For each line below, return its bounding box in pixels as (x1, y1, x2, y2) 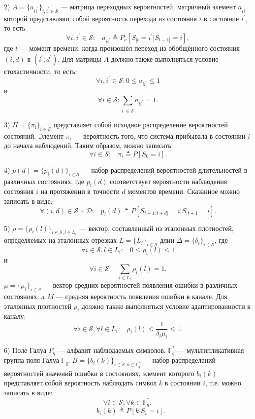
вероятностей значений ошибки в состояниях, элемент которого (4, 368, 194, 378)
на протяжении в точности (40, 186, 120, 196)
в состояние (203, 13, 239, 23)
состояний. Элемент (4, 130, 64, 141)
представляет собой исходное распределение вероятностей (53, 119, 228, 129)
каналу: (4, 311, 26, 321)
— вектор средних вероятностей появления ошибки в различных (43, 280, 238, 290)
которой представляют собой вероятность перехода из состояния (4, 13, 197, 23)
